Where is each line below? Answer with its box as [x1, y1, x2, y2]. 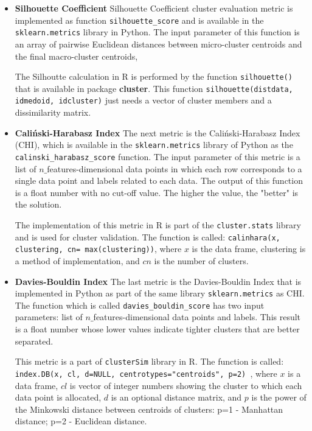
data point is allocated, [15, 391, 102, 404]
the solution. [15, 198, 62, 211]
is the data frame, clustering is [192, 242, 306, 255]
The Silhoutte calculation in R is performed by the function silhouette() [15, 70, 293, 83]
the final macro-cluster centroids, [15, 49, 138, 62]
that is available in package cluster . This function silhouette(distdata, [15, 82, 293, 94]
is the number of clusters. [154, 254, 249, 267]
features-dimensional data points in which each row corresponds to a [47, 162, 302, 175]
